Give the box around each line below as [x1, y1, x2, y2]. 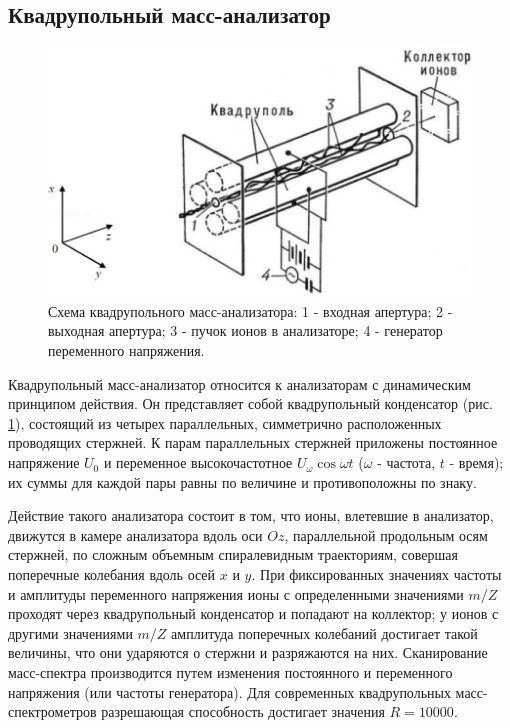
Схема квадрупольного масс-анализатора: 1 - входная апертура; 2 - [48, 300, 453, 321]
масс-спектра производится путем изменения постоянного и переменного [8, 661, 453, 682]
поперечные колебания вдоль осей [8, 564, 216, 585]
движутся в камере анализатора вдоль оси [8, 524, 263, 545]
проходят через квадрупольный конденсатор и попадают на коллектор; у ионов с [8, 603, 499, 624]
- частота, [377, 452, 436, 473]
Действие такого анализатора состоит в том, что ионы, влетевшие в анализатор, [8, 505, 494, 526]
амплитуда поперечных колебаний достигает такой [171, 622, 478, 643]
